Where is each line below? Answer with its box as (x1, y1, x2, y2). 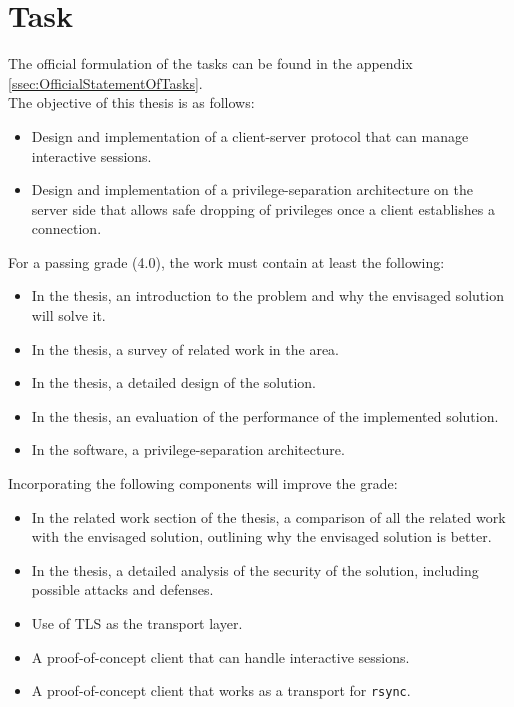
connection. (31, 218, 102, 239)
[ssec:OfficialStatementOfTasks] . (8, 72, 203, 93)
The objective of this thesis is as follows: (8, 92, 255, 113)
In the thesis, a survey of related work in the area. (31, 338, 339, 359)
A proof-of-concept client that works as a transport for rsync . (31, 680, 411, 701)
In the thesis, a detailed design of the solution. (31, 372, 316, 393)
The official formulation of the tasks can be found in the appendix (8, 53, 413, 74)
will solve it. (31, 305, 106, 326)
